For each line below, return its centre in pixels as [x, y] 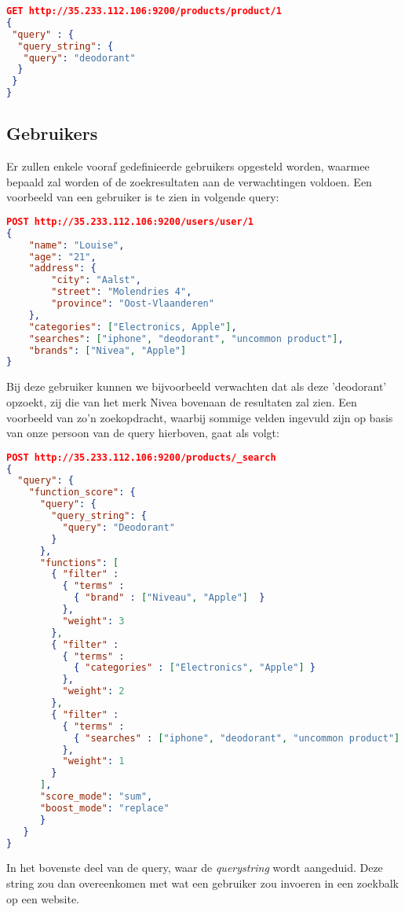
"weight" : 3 [93, 621]
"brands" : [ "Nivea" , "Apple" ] [108, 350]
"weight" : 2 [93, 691]
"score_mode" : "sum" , [96, 797]
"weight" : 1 [93, 761]
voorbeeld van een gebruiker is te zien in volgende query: [143, 197]
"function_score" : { [82, 493]
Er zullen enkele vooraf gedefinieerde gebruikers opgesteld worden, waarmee [188, 166]
